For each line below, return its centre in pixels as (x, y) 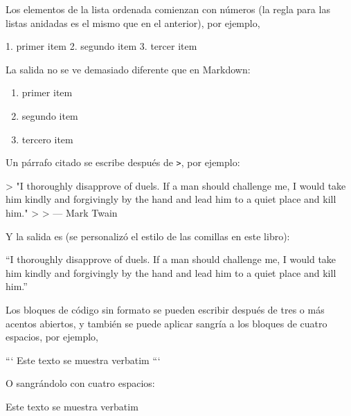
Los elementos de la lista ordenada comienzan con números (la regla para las (168, 9)
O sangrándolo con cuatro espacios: (80, 383)
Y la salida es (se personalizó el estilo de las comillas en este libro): (148, 236)
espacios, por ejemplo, (52, 337)
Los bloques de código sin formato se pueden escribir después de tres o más (165, 309)
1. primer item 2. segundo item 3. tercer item (101, 46)
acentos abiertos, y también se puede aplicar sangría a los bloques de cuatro (166, 323)
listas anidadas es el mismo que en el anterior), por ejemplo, (133, 22)
